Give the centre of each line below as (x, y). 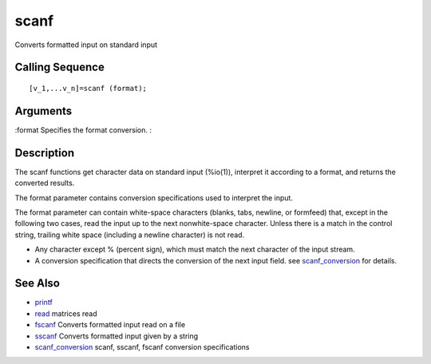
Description (45, 153)
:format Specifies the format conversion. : (83, 130)
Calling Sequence (60, 67)
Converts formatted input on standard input (86, 45)
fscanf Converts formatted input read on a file (110, 325)
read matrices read (66, 313)
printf (44, 303)
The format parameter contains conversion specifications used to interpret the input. (154, 198)
